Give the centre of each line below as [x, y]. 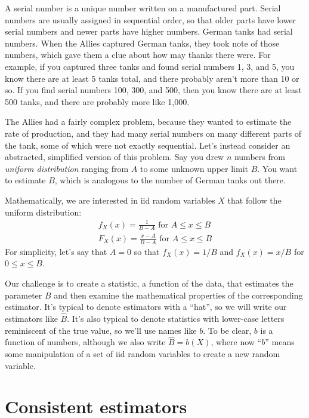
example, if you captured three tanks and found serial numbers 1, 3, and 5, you [150, 66]
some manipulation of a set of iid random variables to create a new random [143, 354]
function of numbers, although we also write [85, 342]
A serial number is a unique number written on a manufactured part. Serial [143, 8]
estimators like [31, 319]
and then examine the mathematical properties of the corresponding [178, 295]
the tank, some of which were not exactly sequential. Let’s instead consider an [148, 145]
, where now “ [236, 342]
